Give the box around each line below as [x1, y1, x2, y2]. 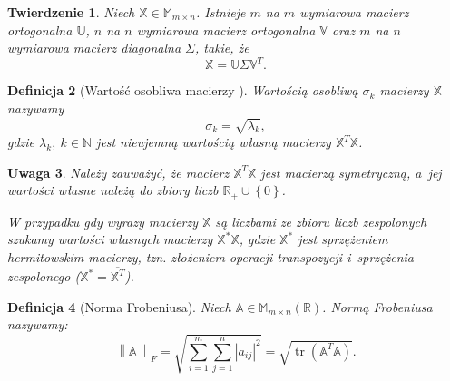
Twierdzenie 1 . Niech [7, 3, 135, 21]
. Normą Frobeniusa [322, 297, 433, 316]
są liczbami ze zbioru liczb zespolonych [215, 211, 427, 230]
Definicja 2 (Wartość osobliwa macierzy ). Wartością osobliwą [7, 81, 358, 100]
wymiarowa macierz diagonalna [7, 38, 181, 57]
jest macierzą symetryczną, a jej [260, 162, 442, 181]
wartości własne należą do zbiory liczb [7, 181, 219, 200]
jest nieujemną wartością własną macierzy [95, 132, 331, 151]
